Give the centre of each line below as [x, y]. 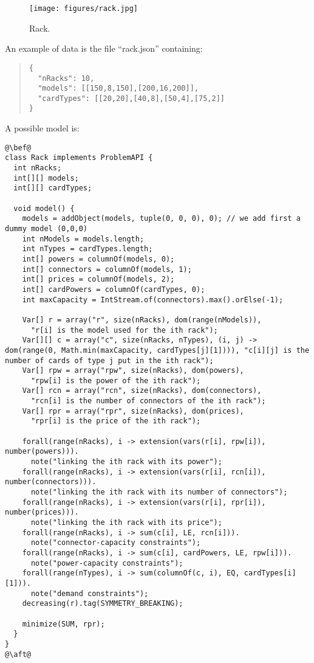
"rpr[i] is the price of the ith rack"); [116, 421]
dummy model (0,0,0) [46, 228]
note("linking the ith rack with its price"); [126, 522]
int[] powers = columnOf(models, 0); [98, 259]
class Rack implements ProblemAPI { [79, 158]
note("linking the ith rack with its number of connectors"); [159, 492]
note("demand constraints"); [90, 593]
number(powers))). [42, 452]
